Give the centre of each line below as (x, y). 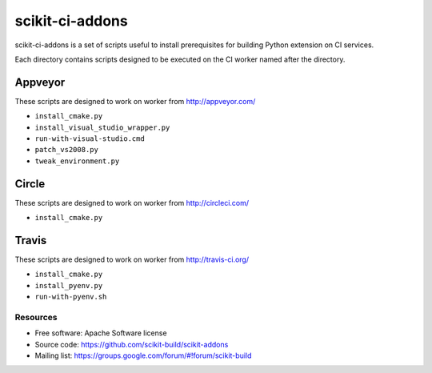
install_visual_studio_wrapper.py (102, 127)
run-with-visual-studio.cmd (90, 139)
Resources (36, 317)
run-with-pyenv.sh (71, 297)
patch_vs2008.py (67, 150)
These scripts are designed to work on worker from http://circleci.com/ (132, 203)
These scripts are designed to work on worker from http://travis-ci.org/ (132, 259)
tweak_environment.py (77, 161)
